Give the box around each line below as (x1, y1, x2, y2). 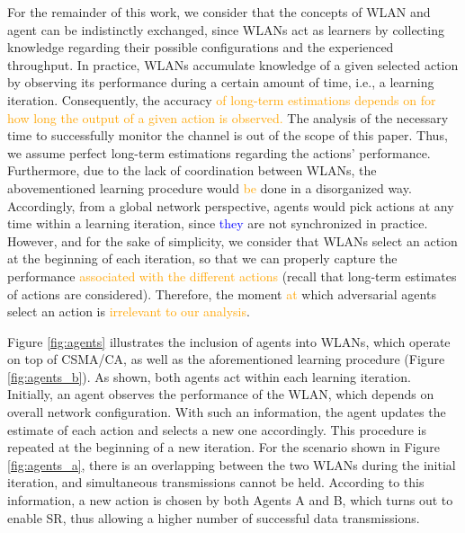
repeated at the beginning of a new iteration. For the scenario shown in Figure (7, 438, 441, 457)
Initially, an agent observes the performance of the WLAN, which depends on (7, 385, 434, 404)
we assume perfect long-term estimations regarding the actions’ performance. (7, 143, 431, 162)
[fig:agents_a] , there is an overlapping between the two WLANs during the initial (7, 455, 456, 474)
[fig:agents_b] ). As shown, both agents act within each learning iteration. (7, 367, 411, 386)
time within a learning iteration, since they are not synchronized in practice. (7, 214, 428, 233)
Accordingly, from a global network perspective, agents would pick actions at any (7, 196, 454, 215)
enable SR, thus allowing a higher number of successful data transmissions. (7, 508, 420, 527)
